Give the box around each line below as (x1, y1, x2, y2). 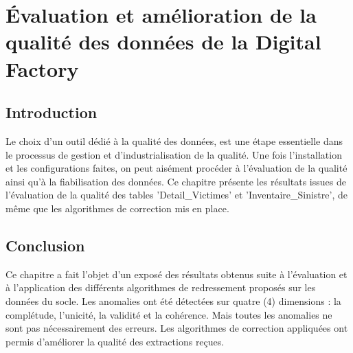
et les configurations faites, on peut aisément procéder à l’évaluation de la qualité (5, 161, 348, 175)
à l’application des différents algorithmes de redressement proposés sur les (5, 280, 316, 295)
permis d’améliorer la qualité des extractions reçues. (5, 334, 225, 348)
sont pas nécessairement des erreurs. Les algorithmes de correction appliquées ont (5, 321, 348, 335)
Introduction (5, 102, 98, 123)
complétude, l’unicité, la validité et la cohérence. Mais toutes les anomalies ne (5, 307, 332, 321)
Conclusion (5, 234, 85, 255)
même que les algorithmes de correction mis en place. (5, 201, 229, 215)
